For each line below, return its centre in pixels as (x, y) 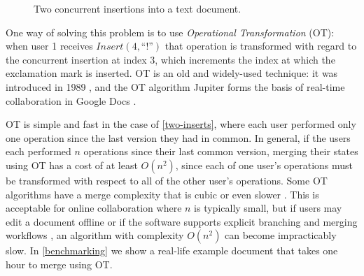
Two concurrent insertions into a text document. (138, 8)
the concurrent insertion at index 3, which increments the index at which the (170, 59)
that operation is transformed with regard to (261, 46)
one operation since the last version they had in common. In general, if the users (178, 137)
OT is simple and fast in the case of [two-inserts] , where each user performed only (181, 124)
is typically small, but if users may (268, 208)
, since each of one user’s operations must (264, 165)
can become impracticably (281, 235)
